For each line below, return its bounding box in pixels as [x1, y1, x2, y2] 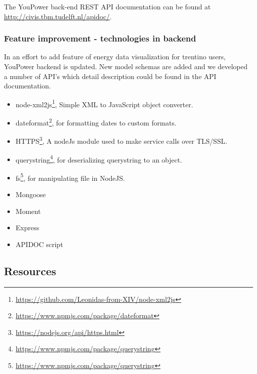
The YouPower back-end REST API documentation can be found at [4, 1, 211, 11]
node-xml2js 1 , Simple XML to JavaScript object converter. [15, 97, 193, 109]
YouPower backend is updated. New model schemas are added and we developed [4, 61, 248, 71]
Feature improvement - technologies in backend [4, 32, 196, 44]
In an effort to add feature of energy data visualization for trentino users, [4, 51, 226, 62]
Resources [4, 263, 56, 278]
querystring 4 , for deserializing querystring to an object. [15, 153, 182, 165]
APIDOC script [15, 239, 63, 249]
